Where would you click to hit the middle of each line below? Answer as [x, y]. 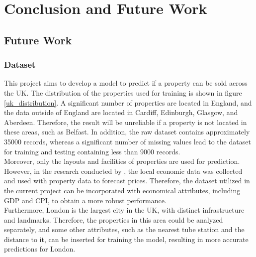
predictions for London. [40, 249]
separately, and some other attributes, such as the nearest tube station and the [124, 229]
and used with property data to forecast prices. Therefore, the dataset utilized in [127, 181]
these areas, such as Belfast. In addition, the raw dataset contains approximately [127, 132]
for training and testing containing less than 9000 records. [92, 151]
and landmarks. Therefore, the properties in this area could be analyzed [114, 219]
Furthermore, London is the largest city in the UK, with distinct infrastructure [124, 210]
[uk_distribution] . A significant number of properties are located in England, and [128, 102]
